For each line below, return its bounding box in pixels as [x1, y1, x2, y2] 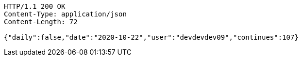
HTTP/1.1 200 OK [4, 2, 66, 10]
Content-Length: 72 [4, 18, 78, 26]
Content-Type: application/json [4, 10, 127, 18]
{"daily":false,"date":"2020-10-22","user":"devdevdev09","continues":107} [4, 33, 299, 41]
